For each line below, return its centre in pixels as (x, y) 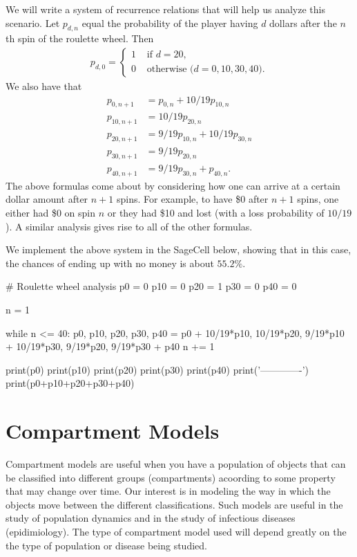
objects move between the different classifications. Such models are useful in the (174, 504)
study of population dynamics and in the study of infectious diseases (151, 518)
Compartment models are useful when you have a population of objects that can (176, 464)
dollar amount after (47, 199)
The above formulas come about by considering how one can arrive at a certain (173, 185)
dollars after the (303, 22)
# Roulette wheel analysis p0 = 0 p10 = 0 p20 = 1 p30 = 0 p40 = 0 (151, 286)
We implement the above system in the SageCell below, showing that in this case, (178, 249)
